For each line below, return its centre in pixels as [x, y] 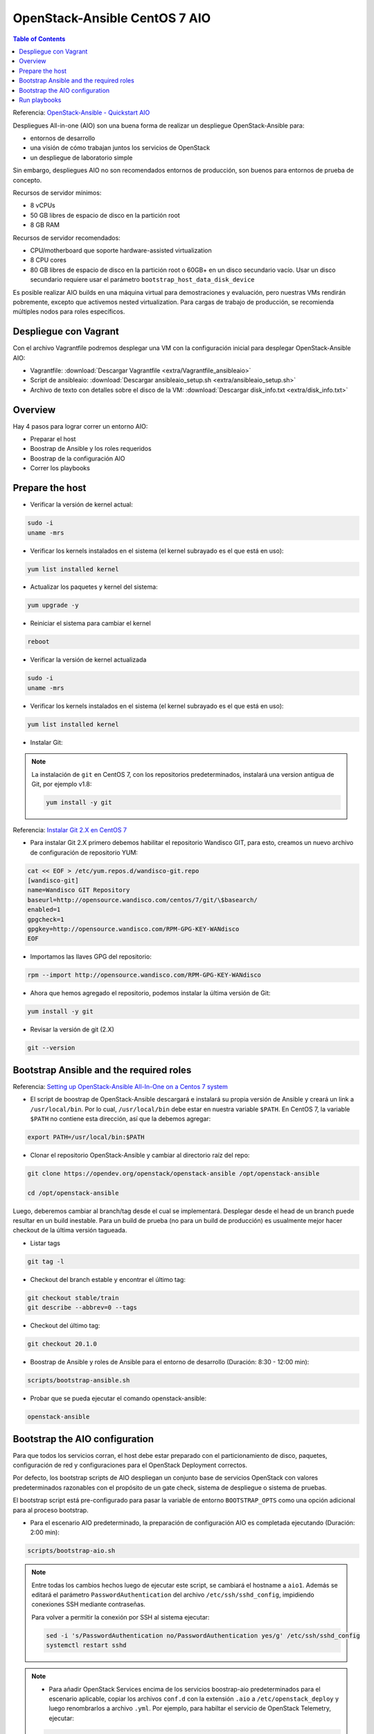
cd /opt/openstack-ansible [73, 1193]
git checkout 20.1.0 [62, 1344]
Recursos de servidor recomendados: [66, 238]
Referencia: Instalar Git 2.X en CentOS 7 [70, 830]
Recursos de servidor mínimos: [57, 193]
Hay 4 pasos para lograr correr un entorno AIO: [80, 426]
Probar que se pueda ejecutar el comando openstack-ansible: [118, 1398]
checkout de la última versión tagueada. [70, 1230]
